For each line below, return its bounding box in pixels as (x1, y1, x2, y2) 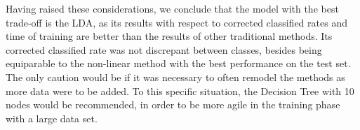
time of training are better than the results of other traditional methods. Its (6, 29, 333, 43)
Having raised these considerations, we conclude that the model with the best (6, 1, 339, 15)
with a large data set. (6, 110, 98, 125)
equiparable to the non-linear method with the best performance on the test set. (6, 56, 351, 71)
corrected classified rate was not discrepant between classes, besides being (6, 42, 322, 57)
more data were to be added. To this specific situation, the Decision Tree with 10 (6, 83, 354, 98)
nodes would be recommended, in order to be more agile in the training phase (6, 97, 340, 112)
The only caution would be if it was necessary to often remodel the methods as (6, 69, 345, 84)
